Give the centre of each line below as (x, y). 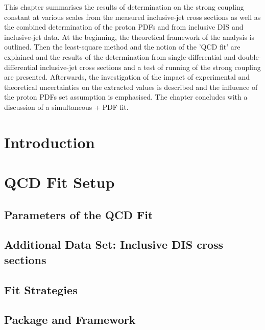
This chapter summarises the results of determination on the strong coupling (124, 7)
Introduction (50, 142)
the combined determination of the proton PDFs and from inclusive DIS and (124, 27)
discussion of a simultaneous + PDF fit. (66, 107)
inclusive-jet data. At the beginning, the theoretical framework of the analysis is (129, 37)
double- (250, 56)
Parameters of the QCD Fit (79, 214)
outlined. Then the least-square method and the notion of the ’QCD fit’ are (122, 47)
